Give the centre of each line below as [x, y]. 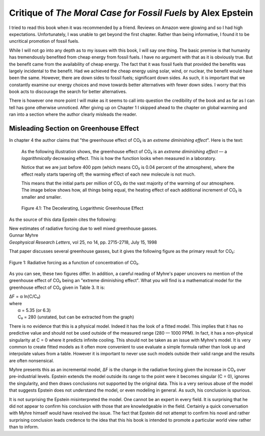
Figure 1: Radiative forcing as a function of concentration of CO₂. [74, 262]
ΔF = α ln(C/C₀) [25, 296]
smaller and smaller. [42, 197]
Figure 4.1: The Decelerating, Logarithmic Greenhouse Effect [82, 208]
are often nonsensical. [31, 360]
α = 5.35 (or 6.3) [34, 310]
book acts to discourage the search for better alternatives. [68, 92]
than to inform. [24, 427]
